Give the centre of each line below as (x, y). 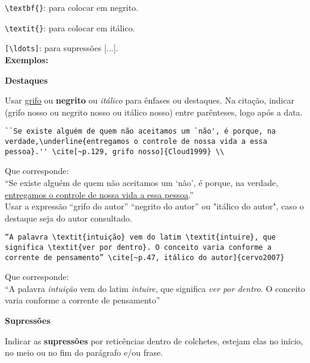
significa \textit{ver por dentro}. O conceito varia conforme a (138, 247)
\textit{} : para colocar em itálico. (70, 27)
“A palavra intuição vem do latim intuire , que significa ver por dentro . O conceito (155, 288)
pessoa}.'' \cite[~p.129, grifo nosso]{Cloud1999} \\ (115, 151)
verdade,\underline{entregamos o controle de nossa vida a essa (136, 141)
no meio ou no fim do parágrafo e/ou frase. (84, 352)
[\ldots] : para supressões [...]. (62, 48)
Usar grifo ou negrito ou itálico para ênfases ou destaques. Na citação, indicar (150, 100)
